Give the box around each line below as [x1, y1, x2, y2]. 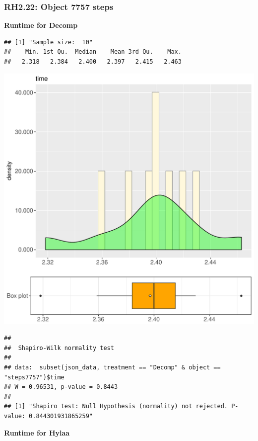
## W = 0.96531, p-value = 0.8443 [4, 383, 118, 391]
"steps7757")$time [4, 373, 64, 381]
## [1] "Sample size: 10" [4, 38, 93, 46]
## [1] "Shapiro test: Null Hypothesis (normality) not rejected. [4, 403, 228, 410]
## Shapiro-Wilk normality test [4, 344, 114, 352]
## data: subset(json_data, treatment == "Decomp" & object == [4, 363, 221, 371]
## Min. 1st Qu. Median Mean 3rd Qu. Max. [4, 48, 182, 56]
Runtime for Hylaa [4, 427, 70, 438]
